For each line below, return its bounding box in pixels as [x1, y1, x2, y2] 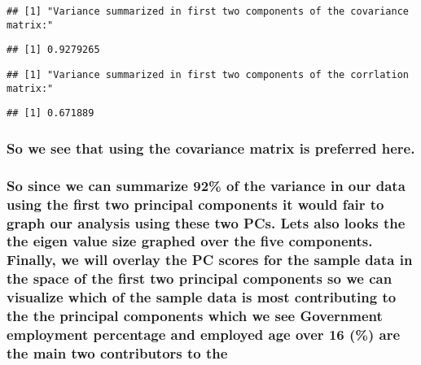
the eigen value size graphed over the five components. [7, 231, 373, 251]
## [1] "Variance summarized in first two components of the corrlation [7, 68, 409, 80]
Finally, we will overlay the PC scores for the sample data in [7, 250, 413, 270]
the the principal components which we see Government [7, 306, 383, 326]
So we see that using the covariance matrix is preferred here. [7, 137, 415, 158]
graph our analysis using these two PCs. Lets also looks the [7, 212, 406, 232]
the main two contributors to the [7, 343, 228, 363]
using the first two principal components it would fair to [7, 193, 384, 214]
